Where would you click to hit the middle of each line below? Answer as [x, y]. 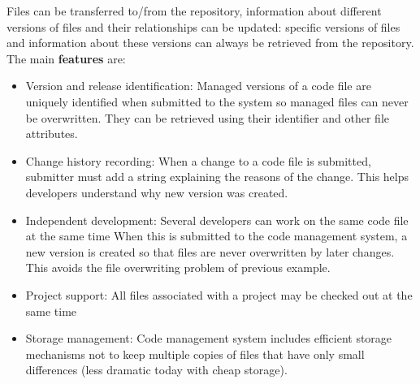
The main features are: [66, 58]
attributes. [52, 134]
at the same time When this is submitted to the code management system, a [216, 236]
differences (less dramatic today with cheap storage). [156, 370]
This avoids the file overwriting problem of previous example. [178, 268]
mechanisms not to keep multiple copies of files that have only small [195, 354]
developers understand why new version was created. [157, 192]
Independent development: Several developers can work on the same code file [217, 220]
